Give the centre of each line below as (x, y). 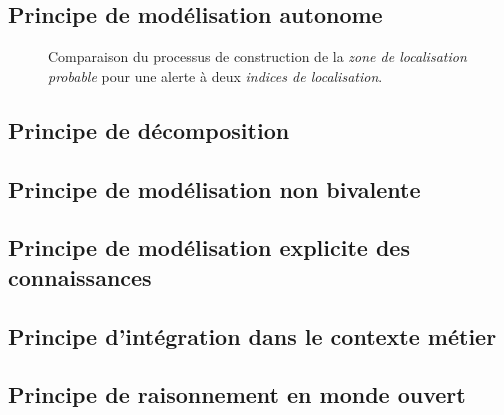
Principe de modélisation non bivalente (214, 188)
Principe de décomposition (149, 129)
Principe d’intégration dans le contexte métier (252, 335)
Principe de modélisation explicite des (209, 247)
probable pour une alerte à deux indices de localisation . (215, 75)
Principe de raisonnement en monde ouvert (237, 394)
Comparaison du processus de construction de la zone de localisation (257, 56)
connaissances (80, 276)
